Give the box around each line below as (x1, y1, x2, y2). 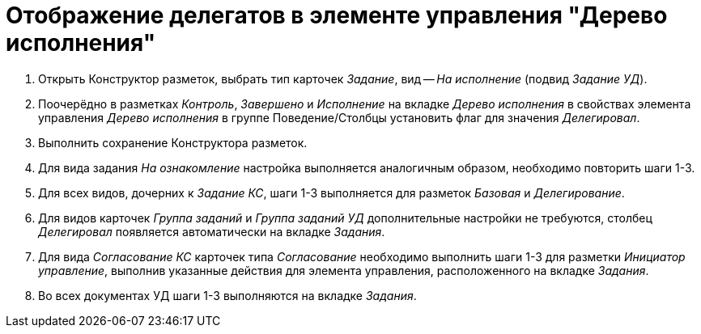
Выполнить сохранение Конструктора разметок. (38, 135, 308, 150)
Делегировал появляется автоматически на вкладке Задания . (38, 224, 385, 239)
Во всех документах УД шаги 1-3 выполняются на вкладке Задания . (38, 288, 417, 302)
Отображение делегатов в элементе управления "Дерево (6, 2, 668, 29)
